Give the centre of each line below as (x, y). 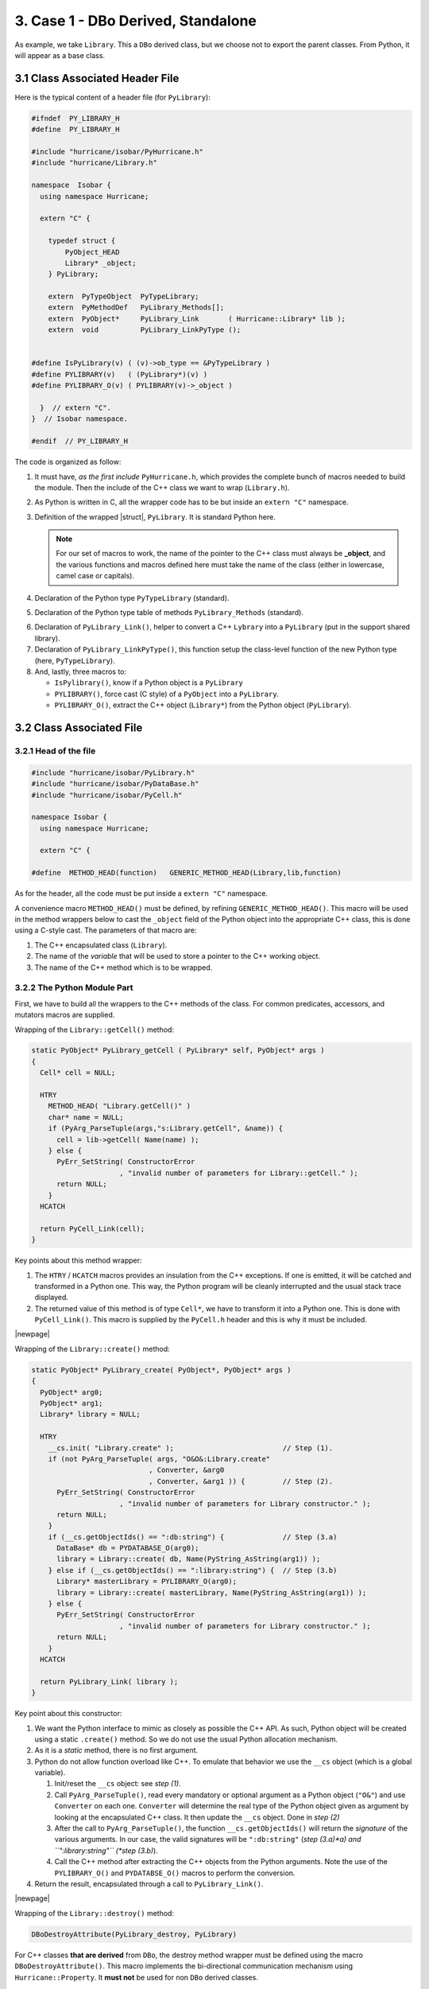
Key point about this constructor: (68, 1714)
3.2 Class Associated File (79, 728)
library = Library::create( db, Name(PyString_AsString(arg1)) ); (189, 1559)
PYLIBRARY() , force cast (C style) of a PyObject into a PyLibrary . (167, 694)
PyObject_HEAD (92, 252)
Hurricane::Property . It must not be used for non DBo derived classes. (136, 1977)
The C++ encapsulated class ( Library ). (101, 945)
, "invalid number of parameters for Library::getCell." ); (239, 1173)
